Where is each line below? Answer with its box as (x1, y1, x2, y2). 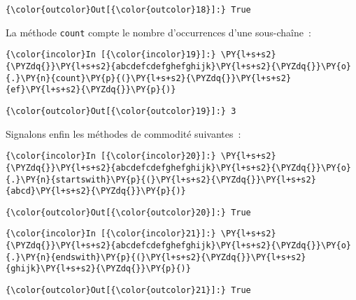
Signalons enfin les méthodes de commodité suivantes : (6, 126, 241, 141)
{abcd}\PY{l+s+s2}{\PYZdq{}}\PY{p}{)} (6, 186, 186, 197)
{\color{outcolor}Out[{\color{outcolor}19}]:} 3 (6, 106, 236, 116)
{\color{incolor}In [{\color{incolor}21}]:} (6, 229, 216, 239)
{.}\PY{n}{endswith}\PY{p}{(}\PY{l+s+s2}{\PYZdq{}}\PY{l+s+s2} (6, 252, 306, 262)
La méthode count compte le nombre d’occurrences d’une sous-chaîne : (6, 24, 311, 39)
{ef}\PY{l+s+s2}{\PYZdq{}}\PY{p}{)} (6, 85, 176, 95)
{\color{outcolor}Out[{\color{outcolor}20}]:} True (6, 207, 251, 217)
